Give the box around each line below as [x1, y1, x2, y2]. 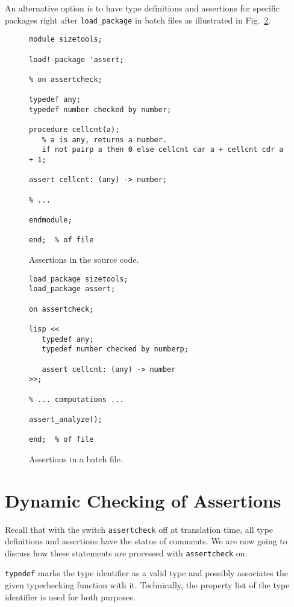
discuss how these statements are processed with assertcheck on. [5, 546, 248, 559]
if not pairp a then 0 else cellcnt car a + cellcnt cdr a [42, 145, 284, 154]
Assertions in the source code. [29, 253, 139, 266]
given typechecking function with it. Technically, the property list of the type [5, 579, 290, 591]
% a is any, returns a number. [42, 135, 167, 144]
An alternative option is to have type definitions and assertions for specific [5, 2, 280, 14]
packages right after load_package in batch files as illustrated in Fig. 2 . [5, 13, 271, 26]
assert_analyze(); [29, 415, 102, 424]
